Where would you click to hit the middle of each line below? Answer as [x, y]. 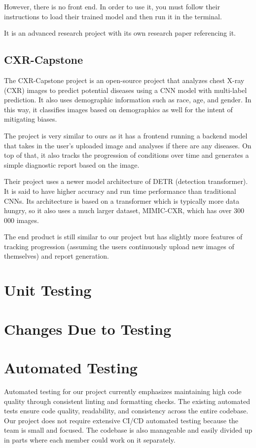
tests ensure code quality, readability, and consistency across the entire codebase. [126, 411]
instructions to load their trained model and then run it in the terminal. [113, 16]
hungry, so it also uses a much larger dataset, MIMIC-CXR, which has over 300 [124, 210]
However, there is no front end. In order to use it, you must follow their [112, 6]
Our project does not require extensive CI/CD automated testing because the [121, 420]
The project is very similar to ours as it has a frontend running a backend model [126, 135]
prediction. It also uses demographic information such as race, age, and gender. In [128, 100]
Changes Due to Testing [88, 329]
